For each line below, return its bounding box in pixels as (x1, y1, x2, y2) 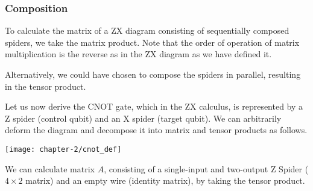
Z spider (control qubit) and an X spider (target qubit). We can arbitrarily (5, 111, 282, 124)
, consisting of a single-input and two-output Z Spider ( (104, 162, 309, 175)
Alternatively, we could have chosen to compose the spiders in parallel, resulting (5, 68, 301, 80)
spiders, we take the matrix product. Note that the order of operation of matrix (5, 36, 300, 48)
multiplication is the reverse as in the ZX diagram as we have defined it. (5, 48, 272, 60)
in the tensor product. (5, 80, 86, 92)
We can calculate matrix (5, 162, 95, 175)
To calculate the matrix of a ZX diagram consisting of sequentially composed (5, 24, 289, 37)
